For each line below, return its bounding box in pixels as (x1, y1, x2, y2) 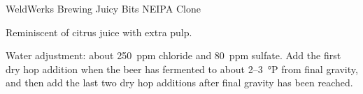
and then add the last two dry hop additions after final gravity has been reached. (6, 75, 353, 90)
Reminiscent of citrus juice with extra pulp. (6, 24, 192, 39)
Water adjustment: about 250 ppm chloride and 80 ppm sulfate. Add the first (6, 48, 341, 63)
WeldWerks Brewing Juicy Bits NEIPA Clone (6, 1, 201, 15)
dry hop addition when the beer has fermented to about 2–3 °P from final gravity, (6, 61, 358, 76)
